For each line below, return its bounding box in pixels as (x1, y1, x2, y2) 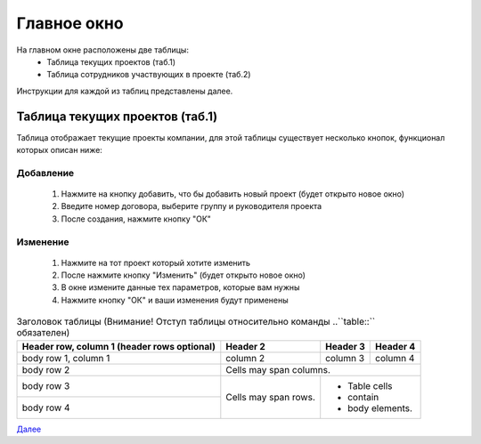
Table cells (347, 379, 393, 392)
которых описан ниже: (16, 145, 102, 156)
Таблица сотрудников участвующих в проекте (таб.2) (46, 69, 251, 80)
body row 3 (21, 380, 70, 392)
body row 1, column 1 (21, 351, 110, 364)
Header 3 (325, 340, 365, 352)
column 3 (325, 351, 365, 364)
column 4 (375, 351, 415, 364)
